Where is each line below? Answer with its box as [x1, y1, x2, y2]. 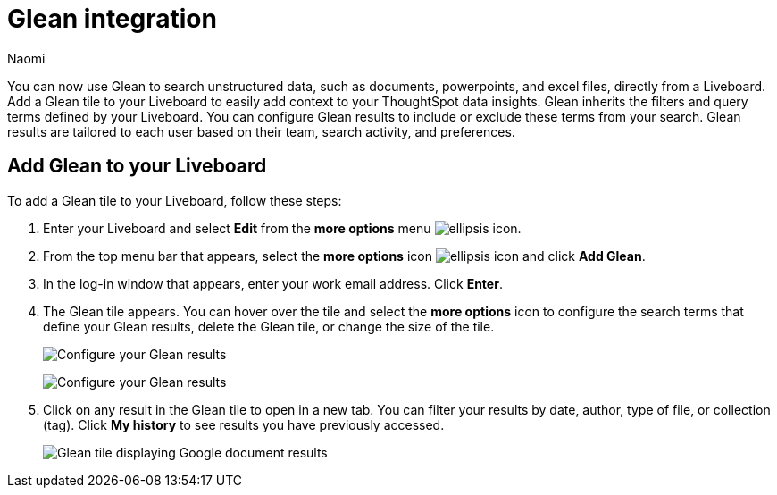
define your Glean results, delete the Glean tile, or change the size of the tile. [43, 318, 495, 334]
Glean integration [7, 4, 217, 34]
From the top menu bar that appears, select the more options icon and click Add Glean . [43, 247, 646, 264]
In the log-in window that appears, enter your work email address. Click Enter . [43, 275, 503, 291]
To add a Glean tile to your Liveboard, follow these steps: [7, 192, 342, 208]
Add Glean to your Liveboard [7, 155, 267, 178]
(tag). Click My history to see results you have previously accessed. [43, 416, 445, 432]
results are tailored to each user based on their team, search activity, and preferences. [7, 123, 515, 139]
